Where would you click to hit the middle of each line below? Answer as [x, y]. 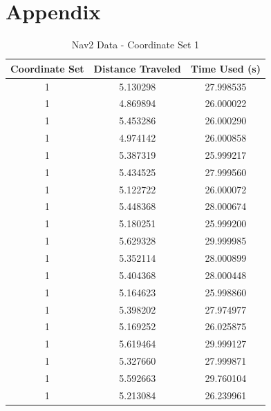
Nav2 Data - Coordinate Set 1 [135, 45]
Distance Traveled [137, 68]
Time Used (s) [225, 68]
